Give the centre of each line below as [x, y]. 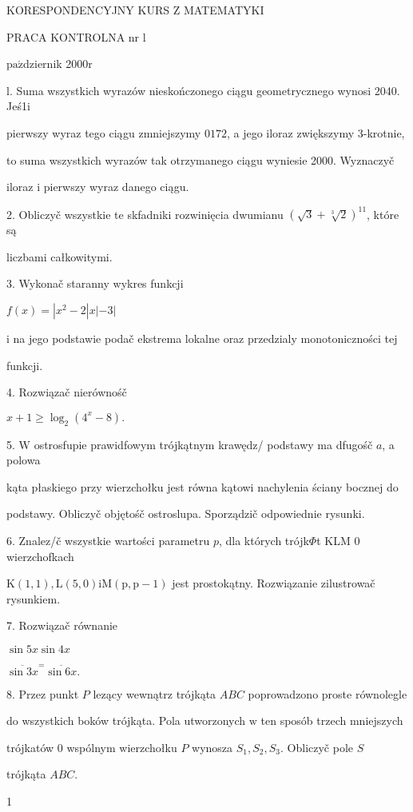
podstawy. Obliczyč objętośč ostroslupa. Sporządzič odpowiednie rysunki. [186, 513]
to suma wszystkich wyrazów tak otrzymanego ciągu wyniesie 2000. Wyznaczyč [201, 159]
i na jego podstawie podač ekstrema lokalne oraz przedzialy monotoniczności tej [202, 338]
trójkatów [30, 747]
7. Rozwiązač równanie [62, 625]
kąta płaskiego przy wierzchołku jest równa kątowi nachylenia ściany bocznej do [203, 486]
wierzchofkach [40, 556]
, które [383, 214]
